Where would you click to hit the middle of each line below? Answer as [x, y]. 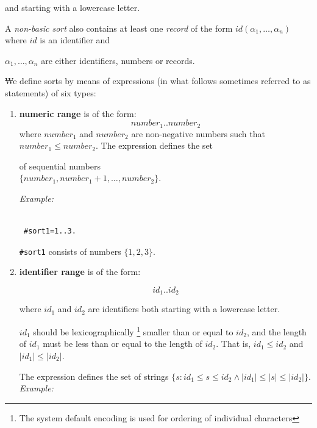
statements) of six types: [51, 92]
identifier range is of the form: [80, 272]
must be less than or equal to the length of [123, 344]
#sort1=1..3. [50, 231]
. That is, [233, 344]
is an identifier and [75, 40]
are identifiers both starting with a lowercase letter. [184, 309]
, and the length [276, 331]
